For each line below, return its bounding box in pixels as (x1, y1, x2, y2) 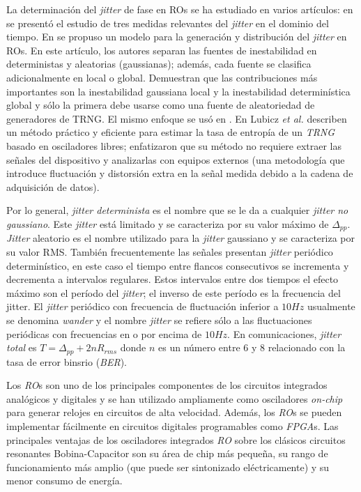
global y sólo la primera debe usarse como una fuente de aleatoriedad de (6, 98, 315, 112)
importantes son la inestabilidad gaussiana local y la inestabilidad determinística (6, 84, 351, 98)
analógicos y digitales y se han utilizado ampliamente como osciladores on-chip (6, 391, 343, 406)
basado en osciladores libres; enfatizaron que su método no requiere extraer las (6, 138, 341, 153)
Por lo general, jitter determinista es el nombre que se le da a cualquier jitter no (6, 203, 348, 217)
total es (6, 340, 37, 355)
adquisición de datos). (6, 179, 100, 194)
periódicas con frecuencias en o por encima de (6, 326, 202, 341)
